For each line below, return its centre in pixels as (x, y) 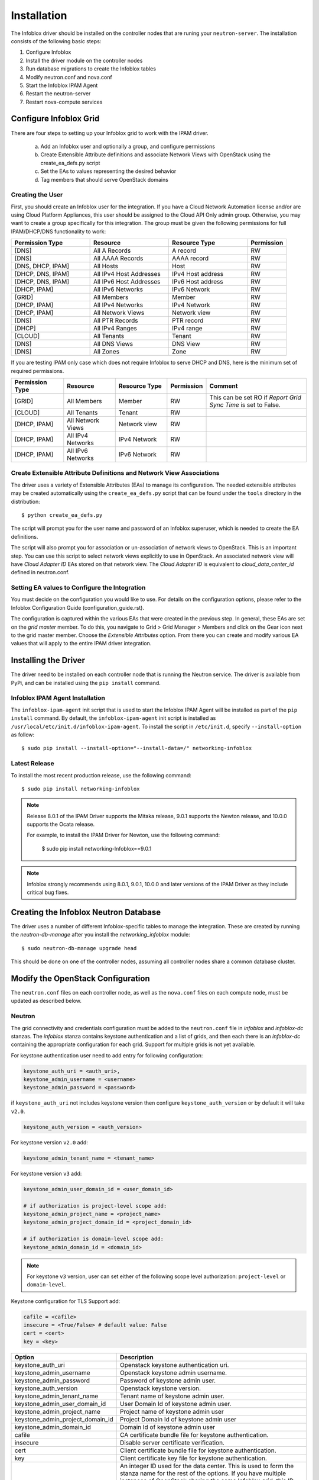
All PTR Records (115, 321)
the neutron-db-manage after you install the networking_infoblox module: (100, 935)
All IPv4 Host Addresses (127, 274)
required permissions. (38, 371)
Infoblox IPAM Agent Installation (58, 698)
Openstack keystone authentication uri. (175, 1365)
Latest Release (32, 764)
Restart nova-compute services (64, 102)
